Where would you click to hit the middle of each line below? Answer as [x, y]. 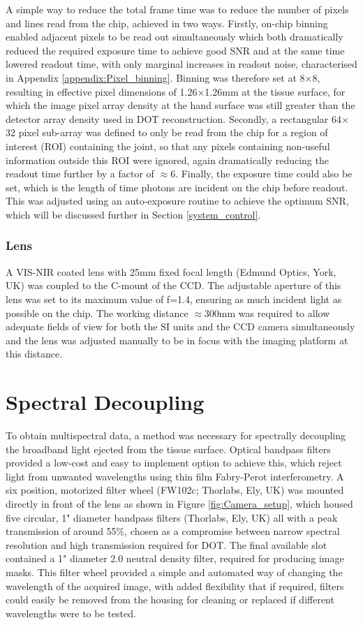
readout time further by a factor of [80, 174]
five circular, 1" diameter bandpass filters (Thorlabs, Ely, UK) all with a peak [172, 517]
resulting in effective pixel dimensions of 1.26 [102, 91]
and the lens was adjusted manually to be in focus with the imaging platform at [177, 340]
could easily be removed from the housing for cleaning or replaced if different [170, 600]
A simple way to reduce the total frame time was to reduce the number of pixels [177, 9]
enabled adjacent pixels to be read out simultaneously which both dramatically [175, 37]
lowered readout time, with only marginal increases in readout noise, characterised [181, 64]
